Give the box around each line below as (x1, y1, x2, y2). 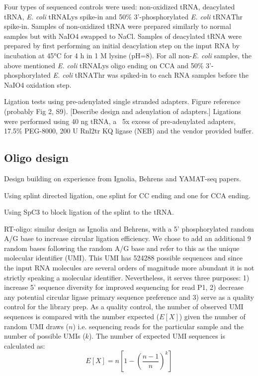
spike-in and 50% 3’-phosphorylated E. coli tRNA (80, 11, 231, 21)
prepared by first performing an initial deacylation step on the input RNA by (4, 40, 240, 51)
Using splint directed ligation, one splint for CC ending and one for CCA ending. (4, 190, 251, 200)
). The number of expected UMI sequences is (88, 331, 225, 341)
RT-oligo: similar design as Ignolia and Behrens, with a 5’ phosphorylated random (4, 223, 254, 234)
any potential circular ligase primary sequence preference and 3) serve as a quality (4, 291, 255, 302)
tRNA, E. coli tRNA (4, 11, 67, 21)
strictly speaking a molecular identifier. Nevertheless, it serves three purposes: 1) (4, 272, 250, 282)
